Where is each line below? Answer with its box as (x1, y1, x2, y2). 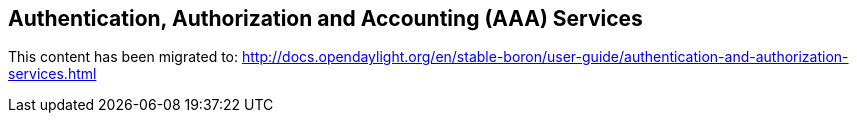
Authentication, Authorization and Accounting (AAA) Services (8, 6, 643, 31)
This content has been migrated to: (8, 48, 239, 66)
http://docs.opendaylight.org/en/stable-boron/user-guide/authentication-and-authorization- (241, 48, 849, 66)
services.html (8, 65, 97, 83)
